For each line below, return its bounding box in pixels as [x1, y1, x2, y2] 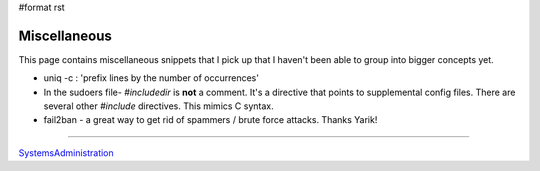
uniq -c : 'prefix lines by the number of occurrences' [43, 72, 260, 84]
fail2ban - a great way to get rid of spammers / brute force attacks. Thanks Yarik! [43, 114, 378, 126]
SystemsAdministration [18, 146, 114, 159]
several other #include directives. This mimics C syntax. [43, 100, 274, 112]
